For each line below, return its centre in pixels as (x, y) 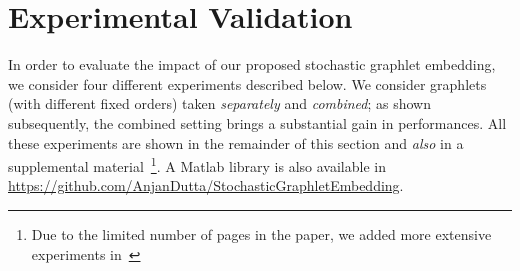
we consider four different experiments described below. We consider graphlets (247, 83)
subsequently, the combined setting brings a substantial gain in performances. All (257, 122)
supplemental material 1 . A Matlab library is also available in (197, 164)
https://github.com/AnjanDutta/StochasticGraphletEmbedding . (206, 185)
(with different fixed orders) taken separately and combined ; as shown (220, 103)
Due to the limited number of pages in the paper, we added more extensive (261, 233)
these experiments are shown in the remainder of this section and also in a (236, 142)
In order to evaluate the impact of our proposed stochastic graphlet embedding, (252, 64)
